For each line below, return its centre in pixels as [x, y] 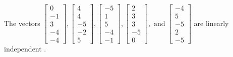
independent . [25, 49]
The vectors [22, 23]
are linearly [211, 23]
